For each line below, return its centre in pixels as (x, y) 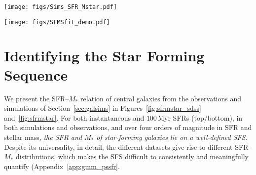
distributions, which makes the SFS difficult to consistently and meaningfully (132, 156)
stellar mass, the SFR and (43, 137)
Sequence (36, 74)
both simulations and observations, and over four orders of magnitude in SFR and (128, 127)
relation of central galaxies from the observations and (161, 98)
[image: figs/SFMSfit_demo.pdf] (57, 22)
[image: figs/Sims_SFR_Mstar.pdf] (61, 7)
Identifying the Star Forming (104, 55)
